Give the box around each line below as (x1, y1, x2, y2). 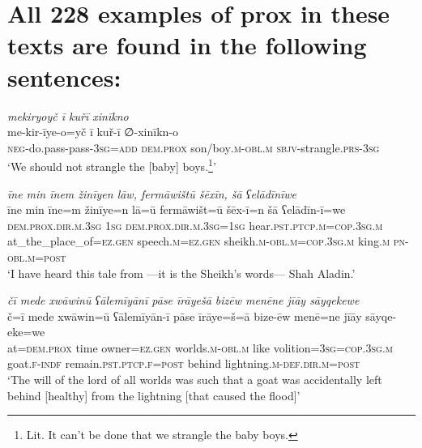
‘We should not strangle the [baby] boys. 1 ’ (7, 156, 216, 174)
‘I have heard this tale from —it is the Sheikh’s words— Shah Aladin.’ (7, 264, 356, 281)
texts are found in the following (7, 28, 367, 62)
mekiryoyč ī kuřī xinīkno (7, 107, 129, 124)
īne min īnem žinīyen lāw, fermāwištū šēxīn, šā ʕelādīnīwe (7, 185, 297, 202)
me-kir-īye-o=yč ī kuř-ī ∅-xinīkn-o (7, 123, 178, 140)
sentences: (7, 60, 121, 93)
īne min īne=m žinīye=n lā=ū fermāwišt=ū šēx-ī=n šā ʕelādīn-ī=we (7, 201, 346, 218)
